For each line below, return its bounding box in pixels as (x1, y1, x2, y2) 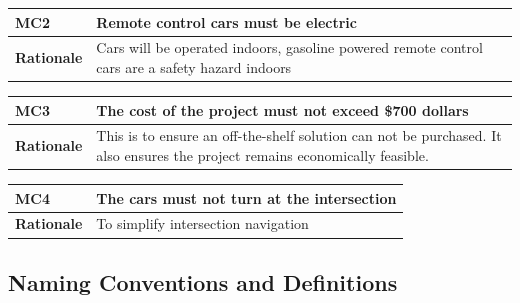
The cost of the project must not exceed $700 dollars (96, 99, 469, 120)
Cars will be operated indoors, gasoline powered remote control (96, 37, 483, 58)
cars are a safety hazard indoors (96, 56, 292, 77)
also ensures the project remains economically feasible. (96, 144, 429, 165)
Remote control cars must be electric (96, 11, 357, 32)
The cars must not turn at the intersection (96, 187, 397, 208)
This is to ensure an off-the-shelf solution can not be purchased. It (96, 125, 502, 146)
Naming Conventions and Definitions (8, 266, 398, 297)
